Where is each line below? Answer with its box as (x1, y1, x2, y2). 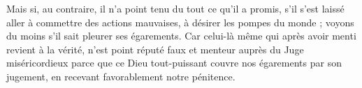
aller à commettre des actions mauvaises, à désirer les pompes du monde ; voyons (6, 15, 354, 29)
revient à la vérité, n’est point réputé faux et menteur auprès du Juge (6, 42, 304, 56)
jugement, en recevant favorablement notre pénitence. (6, 69, 236, 83)
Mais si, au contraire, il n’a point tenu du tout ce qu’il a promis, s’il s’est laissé (6, 1, 345, 15)
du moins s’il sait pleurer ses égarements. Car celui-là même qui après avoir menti (6, 28, 356, 43)
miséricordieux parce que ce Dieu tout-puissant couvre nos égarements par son (6, 55, 342, 70)
